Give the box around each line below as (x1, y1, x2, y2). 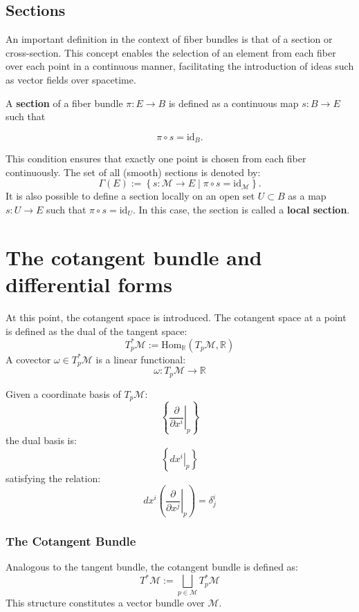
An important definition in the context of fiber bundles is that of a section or (6, 32, 333, 46)
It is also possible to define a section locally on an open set (6, 189, 255, 203)
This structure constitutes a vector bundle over (6, 595, 205, 609)
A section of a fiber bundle (6, 95, 123, 110)
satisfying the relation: (6, 470, 101, 485)
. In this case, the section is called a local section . (132, 202, 350, 216)
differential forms (6, 269, 172, 298)
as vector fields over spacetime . (6, 72, 136, 86)
